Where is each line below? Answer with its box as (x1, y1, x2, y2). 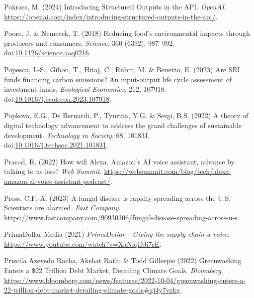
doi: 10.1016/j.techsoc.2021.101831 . (4, 140, 108, 150)
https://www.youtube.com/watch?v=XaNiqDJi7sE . (4, 238, 162, 249)
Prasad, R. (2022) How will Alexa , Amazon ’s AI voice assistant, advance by (4, 156, 235, 166)
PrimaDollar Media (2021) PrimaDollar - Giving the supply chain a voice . (4, 229, 230, 239)
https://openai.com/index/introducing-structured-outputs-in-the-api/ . (4, 11, 218, 21)
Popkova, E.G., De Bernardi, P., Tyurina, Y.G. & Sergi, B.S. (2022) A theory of (4, 110, 249, 121)
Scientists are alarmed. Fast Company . (4, 202, 121, 213)
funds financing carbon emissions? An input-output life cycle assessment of (4, 74, 232, 84)
